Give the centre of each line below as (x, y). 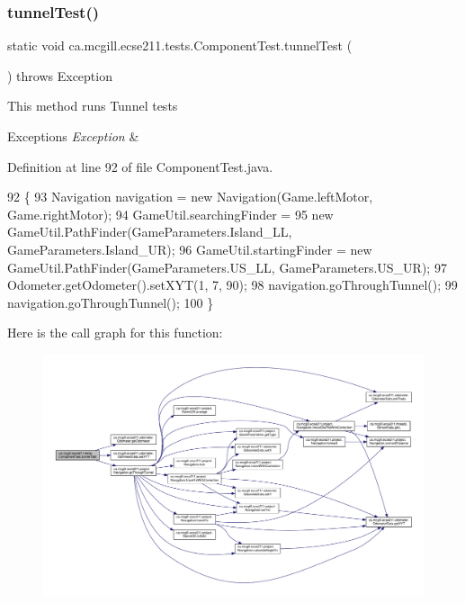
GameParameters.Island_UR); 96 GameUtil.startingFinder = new (190, 249)
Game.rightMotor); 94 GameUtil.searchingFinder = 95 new (170, 214)
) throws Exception (60, 75)
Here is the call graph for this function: (115, 333)
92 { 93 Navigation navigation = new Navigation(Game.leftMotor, (190, 197)
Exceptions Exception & (73, 136)
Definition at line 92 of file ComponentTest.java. (140, 166)
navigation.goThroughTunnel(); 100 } (111, 302)
